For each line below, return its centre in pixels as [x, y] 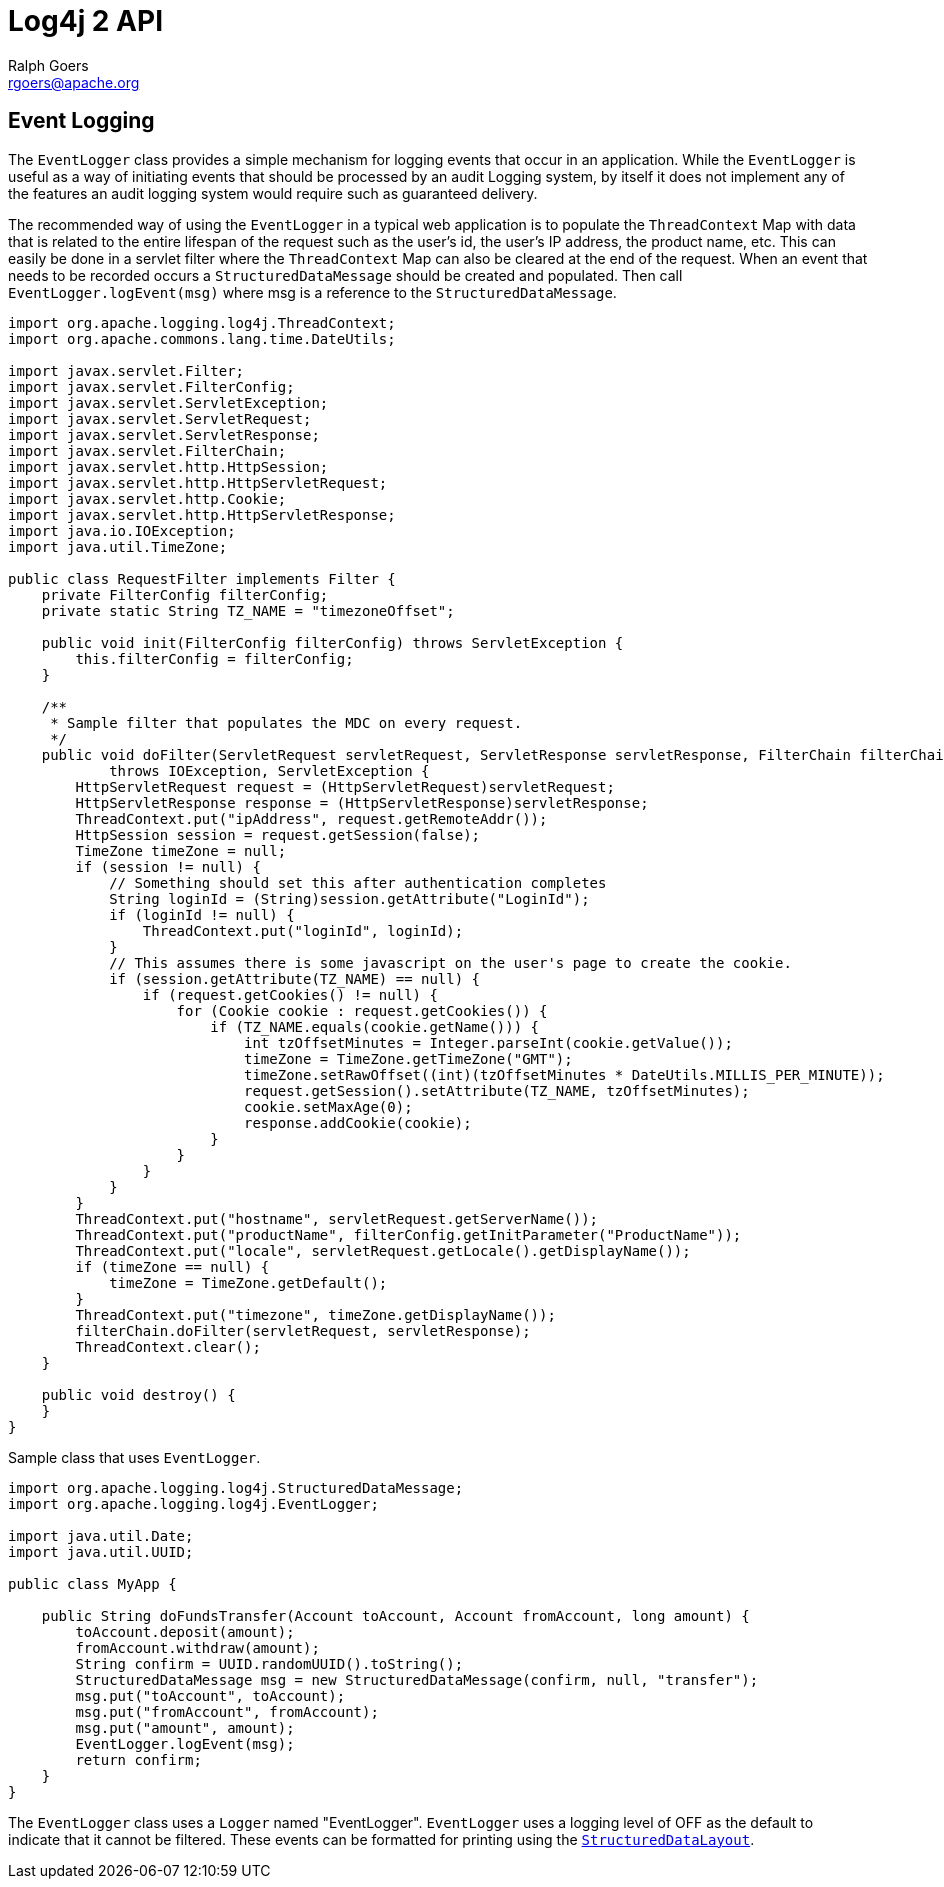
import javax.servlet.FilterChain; [147, 450]
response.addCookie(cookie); [358, 1122]
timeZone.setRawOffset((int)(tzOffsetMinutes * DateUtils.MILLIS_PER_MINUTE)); [564, 1074]
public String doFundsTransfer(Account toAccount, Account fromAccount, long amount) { [395, 1615]
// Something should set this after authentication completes [358, 882]
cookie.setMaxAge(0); [328, 1106]
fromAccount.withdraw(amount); [197, 1647]
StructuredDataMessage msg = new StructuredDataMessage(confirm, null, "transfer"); [417, 1679]
